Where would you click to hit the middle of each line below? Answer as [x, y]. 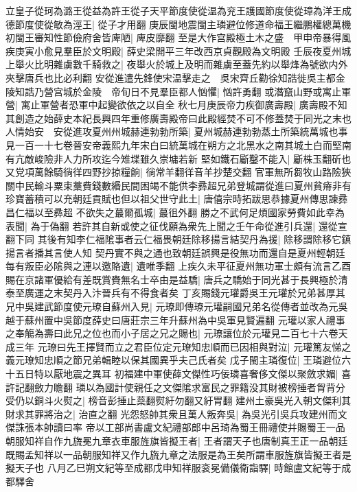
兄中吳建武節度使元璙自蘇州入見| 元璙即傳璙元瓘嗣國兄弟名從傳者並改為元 [172, 306]
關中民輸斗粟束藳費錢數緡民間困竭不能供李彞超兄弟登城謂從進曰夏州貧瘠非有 [178, 185]
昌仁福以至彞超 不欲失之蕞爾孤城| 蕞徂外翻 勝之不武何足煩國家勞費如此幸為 [175, 212]
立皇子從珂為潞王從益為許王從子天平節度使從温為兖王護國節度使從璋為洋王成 [178, 10]
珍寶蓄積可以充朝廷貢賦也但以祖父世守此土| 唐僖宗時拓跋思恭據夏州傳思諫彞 [177, 199]
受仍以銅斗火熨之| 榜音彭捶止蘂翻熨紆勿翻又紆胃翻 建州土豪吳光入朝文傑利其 [178, 400]
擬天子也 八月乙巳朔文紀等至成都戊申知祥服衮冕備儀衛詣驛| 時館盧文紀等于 [174, 468]
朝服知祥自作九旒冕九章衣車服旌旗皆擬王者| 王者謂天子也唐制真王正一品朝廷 [177, 441]
